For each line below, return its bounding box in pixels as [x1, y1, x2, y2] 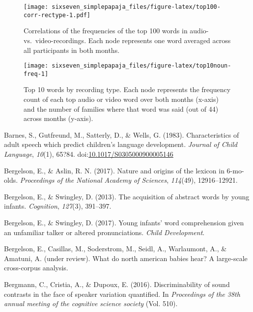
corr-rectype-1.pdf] [24, 11, 91, 19]
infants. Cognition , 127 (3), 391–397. [4, 201, 112, 211]
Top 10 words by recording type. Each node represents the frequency [24, 84, 231, 95]
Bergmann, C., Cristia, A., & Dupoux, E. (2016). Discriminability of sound [4, 279, 230, 289]
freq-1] [24, 70, 49, 77]
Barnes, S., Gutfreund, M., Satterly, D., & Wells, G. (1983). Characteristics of [4, 129, 239, 140]
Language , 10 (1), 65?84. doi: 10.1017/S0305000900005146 [4, 148, 173, 159]
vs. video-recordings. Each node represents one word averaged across [24, 35, 231, 45]
